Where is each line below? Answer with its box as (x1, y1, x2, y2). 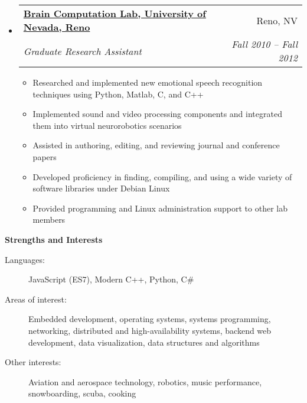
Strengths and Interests (5, 233, 103, 245)
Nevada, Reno (23, 20, 90, 34)
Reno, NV (256, 13, 298, 27)
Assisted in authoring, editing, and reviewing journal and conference (32, 139, 280, 151)
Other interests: (5, 356, 61, 368)
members (32, 213, 66, 226)
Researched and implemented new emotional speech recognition (32, 76, 263, 88)
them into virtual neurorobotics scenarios (32, 119, 182, 131)
